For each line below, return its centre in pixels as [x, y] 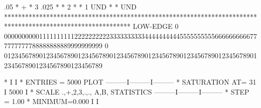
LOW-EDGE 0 [156, 26]
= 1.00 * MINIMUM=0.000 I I [51, 101]
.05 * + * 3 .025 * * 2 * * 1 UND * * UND [70, 6]
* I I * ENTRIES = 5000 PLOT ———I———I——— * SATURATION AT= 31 [130, 82]
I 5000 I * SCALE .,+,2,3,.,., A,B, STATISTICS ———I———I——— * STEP [127, 91]
